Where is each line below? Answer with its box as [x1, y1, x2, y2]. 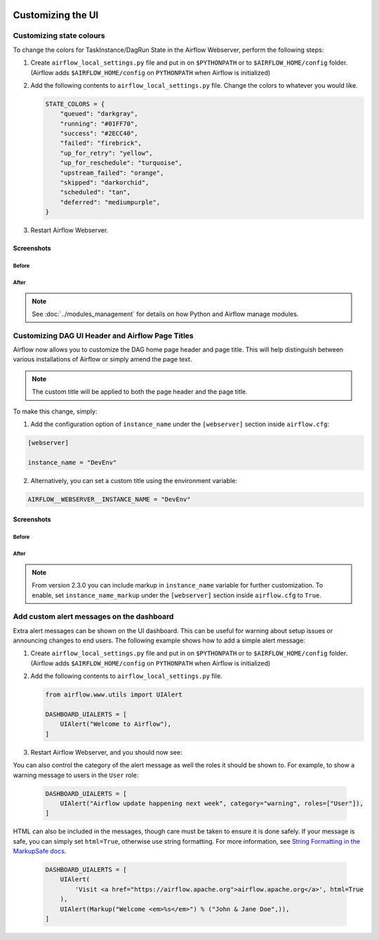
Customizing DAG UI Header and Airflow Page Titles [13, 331, 194, 340]
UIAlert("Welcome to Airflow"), [60, 720, 172, 728]
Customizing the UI [13, 9, 99, 21]
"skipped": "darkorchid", [60, 179, 149, 187]
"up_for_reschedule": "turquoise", [60, 159, 182, 167]
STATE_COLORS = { [45, 100, 105, 108]
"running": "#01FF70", [60, 119, 138, 128]
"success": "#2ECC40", [60, 130, 138, 138]
